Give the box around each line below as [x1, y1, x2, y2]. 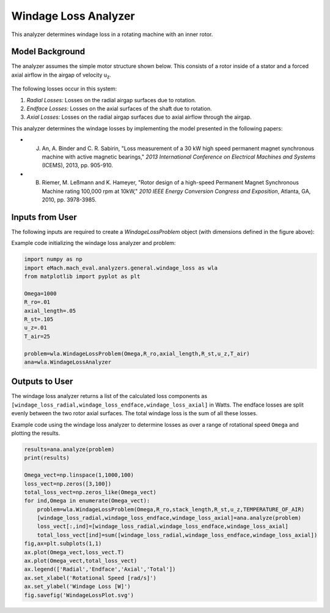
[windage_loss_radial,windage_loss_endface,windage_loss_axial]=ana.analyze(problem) [37, 514, 302, 522]
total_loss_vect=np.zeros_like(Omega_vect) [24, 489, 157, 495]
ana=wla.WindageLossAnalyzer [24, 358, 112, 366]
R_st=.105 [24, 315, 54, 323]
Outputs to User [11, 377, 73, 387]
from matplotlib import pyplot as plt [24, 273, 141, 280]
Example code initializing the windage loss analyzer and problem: [11, 239, 176, 247]
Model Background [11, 47, 86, 57]
